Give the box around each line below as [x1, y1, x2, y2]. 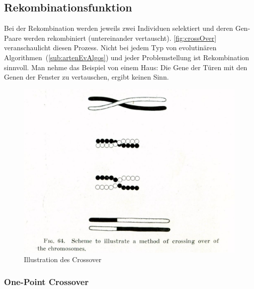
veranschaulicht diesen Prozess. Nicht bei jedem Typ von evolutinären [4, 42, 217, 53]
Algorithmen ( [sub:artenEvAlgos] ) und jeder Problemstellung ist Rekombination [4, 52, 250, 62]
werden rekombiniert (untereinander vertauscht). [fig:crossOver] [23, 32, 217, 43]
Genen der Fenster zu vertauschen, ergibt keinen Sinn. [4, 72, 169, 82]
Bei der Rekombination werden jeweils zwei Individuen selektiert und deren [4, 23, 233, 33]
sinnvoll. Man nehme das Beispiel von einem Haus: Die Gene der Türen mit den [4, 62, 248, 72]
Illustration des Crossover [24, 254, 101, 265]
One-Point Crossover [4, 275, 89, 288]
